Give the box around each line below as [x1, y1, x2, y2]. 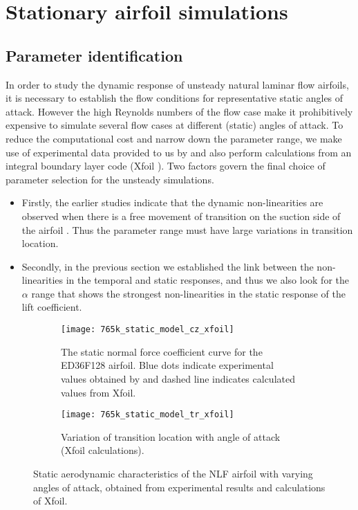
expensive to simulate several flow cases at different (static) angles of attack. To [6, 118, 343, 132]
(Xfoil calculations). [61, 443, 144, 457]
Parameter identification [6, 44, 183, 66]
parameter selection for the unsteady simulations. [6, 172, 214, 186]
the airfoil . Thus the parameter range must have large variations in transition [21, 222, 353, 237]
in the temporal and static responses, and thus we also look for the [66, 273, 349, 287]
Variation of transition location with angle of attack [61, 429, 281, 444]
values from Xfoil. [61, 385, 136, 399]
